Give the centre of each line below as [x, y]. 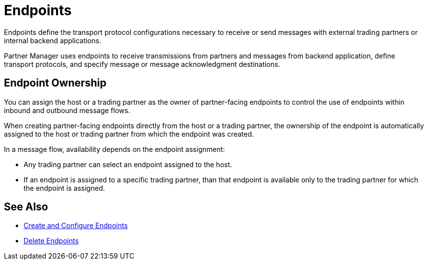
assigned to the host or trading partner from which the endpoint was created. [129, 134]
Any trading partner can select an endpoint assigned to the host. [128, 164]
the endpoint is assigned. [64, 188]
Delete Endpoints [51, 241]
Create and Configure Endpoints [76, 226]
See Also [26, 207]
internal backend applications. [53, 40]
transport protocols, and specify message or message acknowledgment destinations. [142, 64]
